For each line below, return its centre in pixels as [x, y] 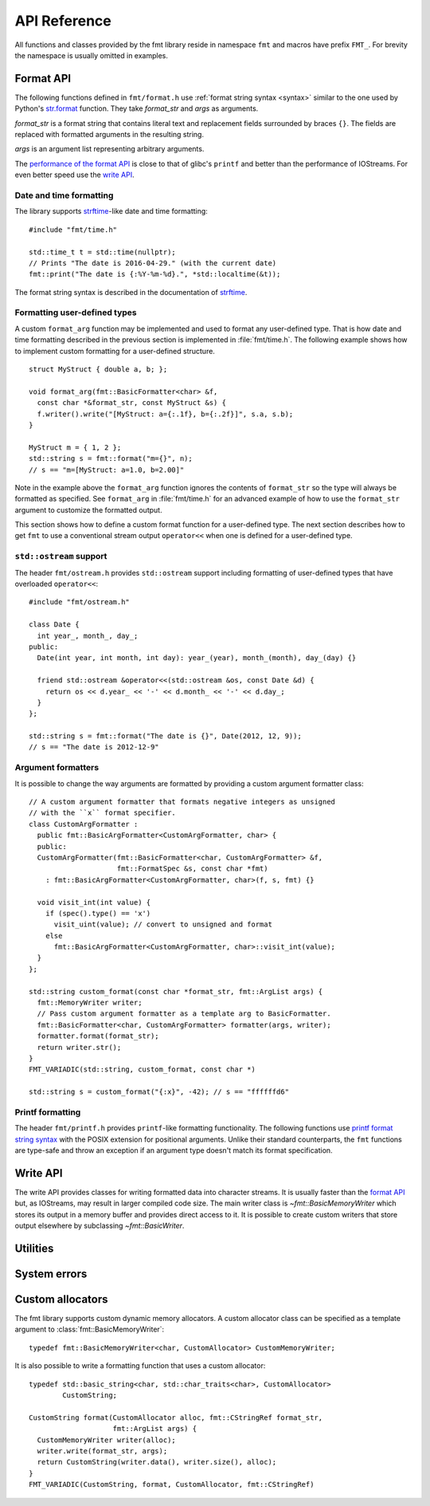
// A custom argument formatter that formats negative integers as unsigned [182, 802]
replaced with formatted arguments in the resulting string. [109, 135]
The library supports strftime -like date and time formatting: [111, 211]
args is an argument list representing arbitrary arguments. [109, 149]
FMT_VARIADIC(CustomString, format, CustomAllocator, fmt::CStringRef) [172, 1484]
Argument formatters [57, 768]
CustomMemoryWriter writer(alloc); [107, 1440]
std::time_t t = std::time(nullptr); [103, 252]
